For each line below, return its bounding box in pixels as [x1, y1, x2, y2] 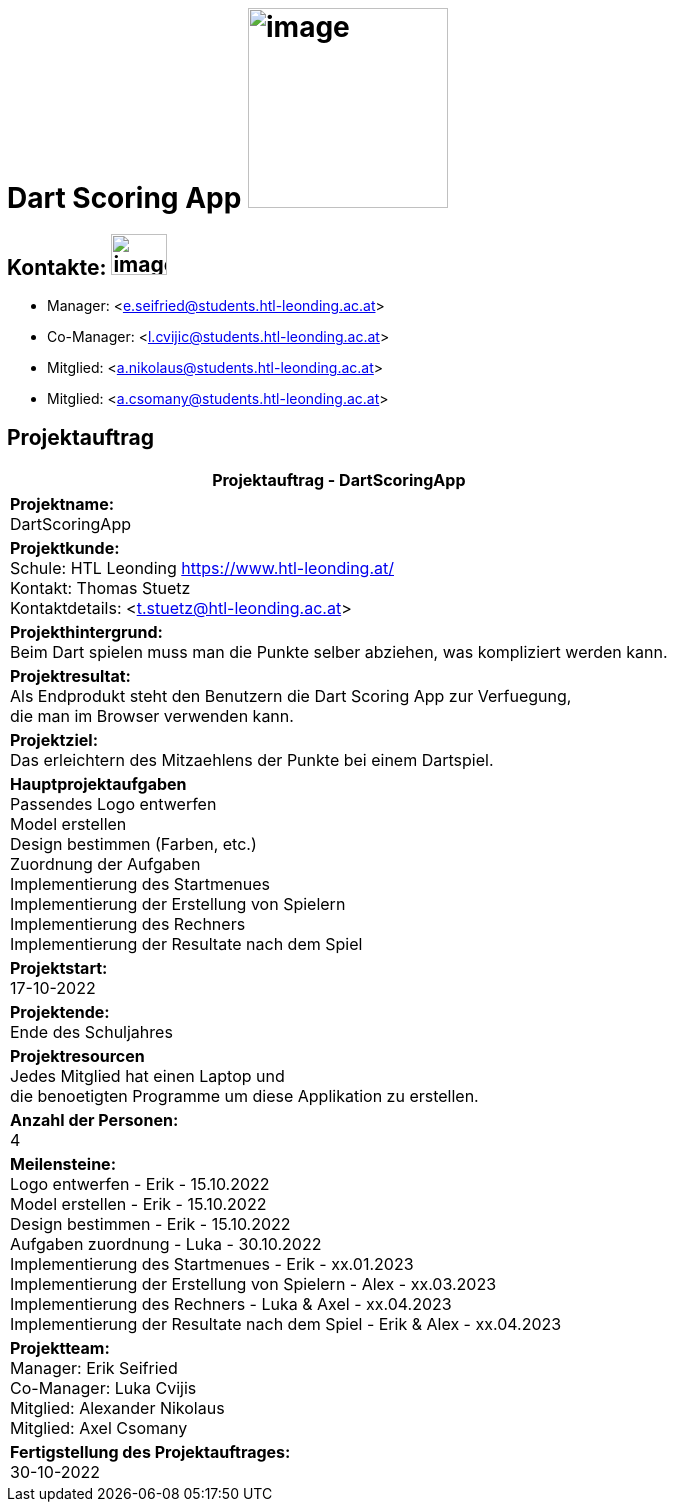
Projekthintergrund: [10, 622, 163, 643]
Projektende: [10, 1002, 110, 1023]
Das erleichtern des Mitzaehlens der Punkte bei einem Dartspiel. [10, 750, 494, 771]
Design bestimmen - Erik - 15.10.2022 [10, 1214, 291, 1235]
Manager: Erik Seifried [10, 1358, 178, 1379]
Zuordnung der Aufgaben [10, 854, 201, 875]
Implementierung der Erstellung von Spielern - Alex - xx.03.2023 [10, 1274, 497, 1295]
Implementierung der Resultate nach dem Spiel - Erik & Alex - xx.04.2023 [10, 1314, 562, 1335]
